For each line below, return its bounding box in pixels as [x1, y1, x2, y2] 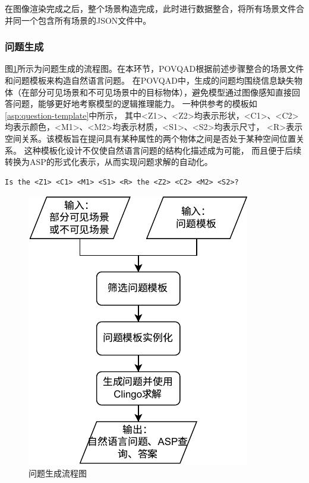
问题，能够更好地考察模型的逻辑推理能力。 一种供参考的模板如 [12, 97, 257, 110]
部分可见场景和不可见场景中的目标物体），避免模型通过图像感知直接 [29, 85, 292, 98]
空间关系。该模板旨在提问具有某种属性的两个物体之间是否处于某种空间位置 [5, 132, 296, 144]
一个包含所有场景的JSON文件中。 [21, 14, 152, 26]
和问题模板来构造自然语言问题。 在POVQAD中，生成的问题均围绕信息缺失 [5, 74, 294, 86]
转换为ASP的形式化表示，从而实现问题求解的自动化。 [5, 155, 213, 168]
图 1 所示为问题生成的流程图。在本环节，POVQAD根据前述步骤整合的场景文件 [5, 62, 304, 75]
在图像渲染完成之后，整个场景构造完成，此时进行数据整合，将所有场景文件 [5, 2, 296, 14]
